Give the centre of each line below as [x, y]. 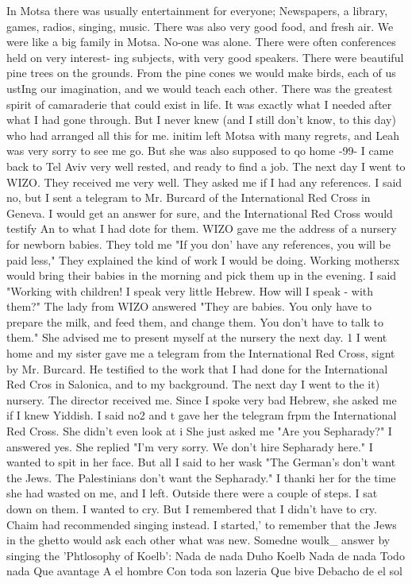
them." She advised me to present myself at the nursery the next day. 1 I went [197, 337]
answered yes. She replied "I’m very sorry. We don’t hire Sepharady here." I [190, 446]
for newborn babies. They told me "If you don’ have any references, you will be [198, 244]
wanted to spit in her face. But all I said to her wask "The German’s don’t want [201, 462]
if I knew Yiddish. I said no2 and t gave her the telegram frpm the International [202, 415]
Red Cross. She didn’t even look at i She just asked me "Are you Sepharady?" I [199, 431]
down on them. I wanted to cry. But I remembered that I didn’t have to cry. [192, 509]
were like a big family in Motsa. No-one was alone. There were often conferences [201, 42]
